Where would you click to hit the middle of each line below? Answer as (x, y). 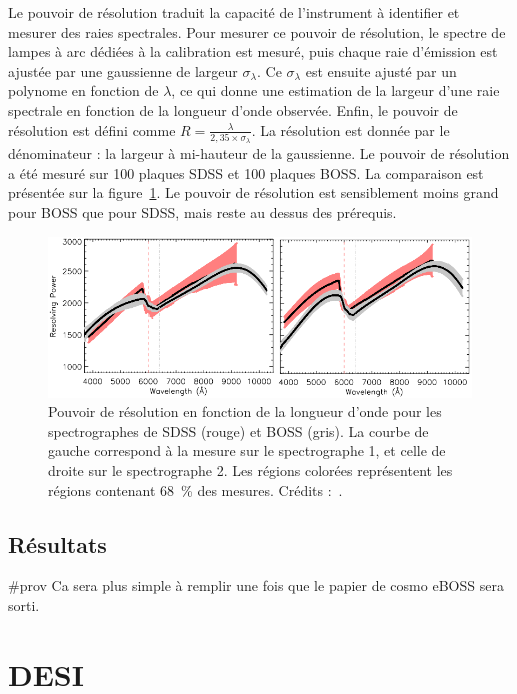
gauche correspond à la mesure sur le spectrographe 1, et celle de (247, 450)
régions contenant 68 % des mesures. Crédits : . (195, 489)
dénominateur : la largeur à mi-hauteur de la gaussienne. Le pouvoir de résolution (259, 153)
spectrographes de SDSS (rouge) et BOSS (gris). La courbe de (238, 430)
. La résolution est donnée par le (350, 129)
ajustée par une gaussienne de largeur (123, 70)
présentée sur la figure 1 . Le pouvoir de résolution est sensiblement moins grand (253, 192)
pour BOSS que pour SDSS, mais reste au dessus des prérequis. (202, 212)
